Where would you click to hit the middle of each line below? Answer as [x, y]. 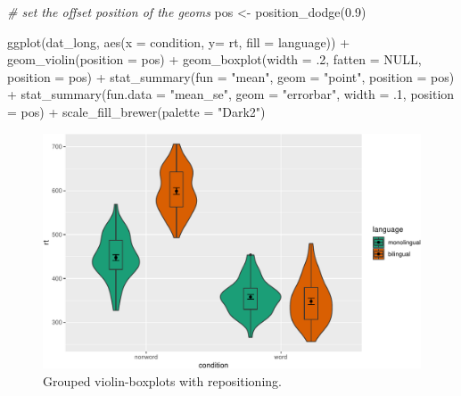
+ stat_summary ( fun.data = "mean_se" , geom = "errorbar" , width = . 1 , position [231, 94]
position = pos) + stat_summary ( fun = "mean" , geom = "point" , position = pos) [231, 76]
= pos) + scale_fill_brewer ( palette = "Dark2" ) [136, 111]
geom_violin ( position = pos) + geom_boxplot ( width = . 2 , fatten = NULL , [214, 59]
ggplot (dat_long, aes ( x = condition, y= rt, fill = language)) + [179, 41]
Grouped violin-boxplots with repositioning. [162, 380]
